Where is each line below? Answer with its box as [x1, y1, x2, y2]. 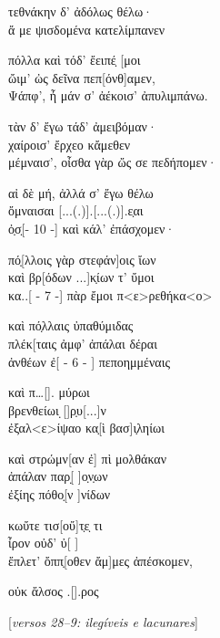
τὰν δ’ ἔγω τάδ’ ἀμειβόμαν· [8, 116, 157, 135]
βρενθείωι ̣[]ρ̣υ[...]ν [8, 400, 106, 419]
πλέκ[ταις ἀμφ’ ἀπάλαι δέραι [8, 333, 157, 352]
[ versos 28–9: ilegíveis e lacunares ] [8, 612, 198, 632]
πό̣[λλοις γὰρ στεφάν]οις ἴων [8, 249, 156, 268]
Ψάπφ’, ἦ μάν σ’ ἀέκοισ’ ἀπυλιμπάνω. [8, 86, 208, 105]
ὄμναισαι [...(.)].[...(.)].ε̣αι [8, 201, 144, 220]
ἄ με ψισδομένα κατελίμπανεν [8, 19, 165, 38]
